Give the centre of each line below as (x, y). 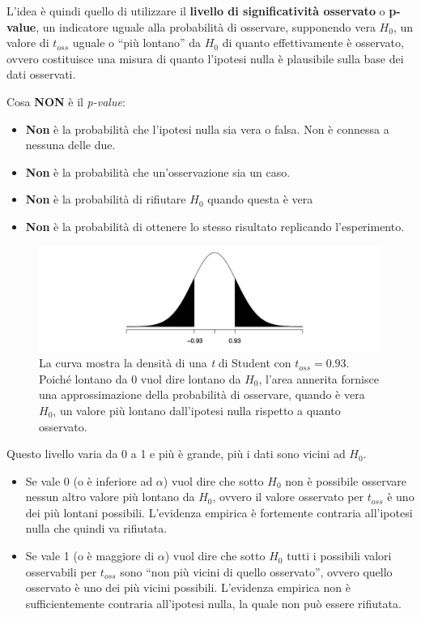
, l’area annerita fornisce (319, 378)
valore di (28, 43)
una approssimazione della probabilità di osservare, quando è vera (202, 394)
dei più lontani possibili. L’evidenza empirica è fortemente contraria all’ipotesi (219, 512)
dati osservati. (41, 74)
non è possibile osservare (346, 480)
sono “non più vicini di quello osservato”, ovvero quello (256, 571)
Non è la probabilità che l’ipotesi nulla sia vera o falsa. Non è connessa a (207, 129)
